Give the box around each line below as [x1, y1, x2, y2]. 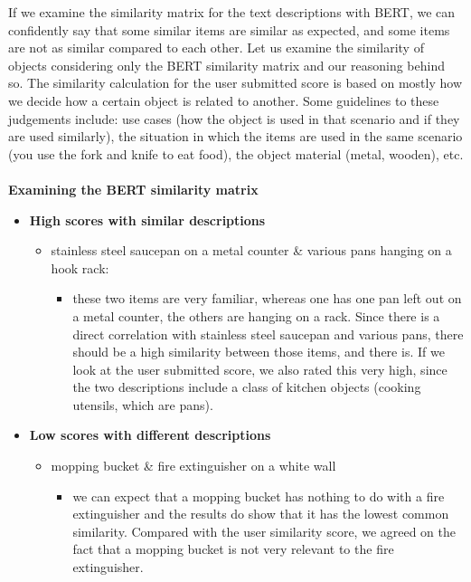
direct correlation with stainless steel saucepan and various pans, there [72, 324, 464, 343]
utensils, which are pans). [72, 395, 213, 414]
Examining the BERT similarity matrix [8, 179, 259, 198]
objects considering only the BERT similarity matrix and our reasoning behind [8, 55, 445, 74]
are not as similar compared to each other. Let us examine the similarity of [8, 38, 424, 57]
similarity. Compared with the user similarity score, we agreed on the [72, 521, 457, 540]
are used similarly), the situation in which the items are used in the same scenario [8, 127, 463, 146]
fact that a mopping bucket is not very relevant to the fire [72, 539, 394, 558]
